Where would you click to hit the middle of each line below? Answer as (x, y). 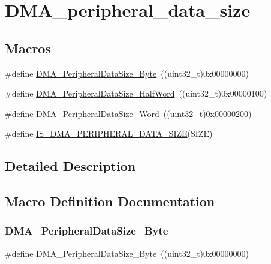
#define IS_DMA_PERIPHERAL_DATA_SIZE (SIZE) (109, 133)
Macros (28, 48)
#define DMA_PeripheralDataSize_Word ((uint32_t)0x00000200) (128, 113)
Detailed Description (70, 166)
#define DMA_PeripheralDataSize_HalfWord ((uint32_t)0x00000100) (136, 93)
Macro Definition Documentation (110, 201)
